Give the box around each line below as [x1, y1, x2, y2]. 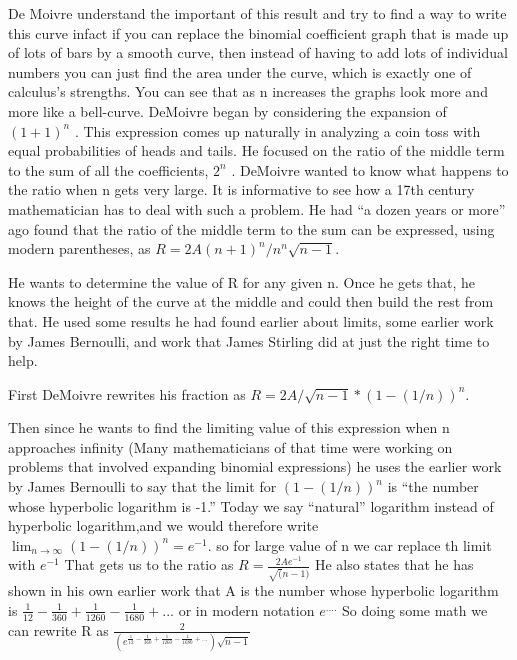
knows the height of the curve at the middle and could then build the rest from [8, 291, 494, 312]
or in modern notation [178, 599, 315, 620]
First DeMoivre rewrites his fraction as [8, 383, 246, 404]
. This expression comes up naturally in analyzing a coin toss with [74, 120, 481, 141]
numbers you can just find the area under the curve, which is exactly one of [8, 61, 472, 82]
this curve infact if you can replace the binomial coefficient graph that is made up [8, 22, 509, 43]
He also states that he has [314, 554, 474, 575]
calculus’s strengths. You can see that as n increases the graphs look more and [8, 81, 488, 102]
